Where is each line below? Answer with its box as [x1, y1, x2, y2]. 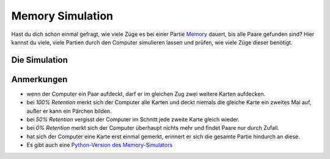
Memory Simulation [11, 9, 114, 23]
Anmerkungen [11, 74, 68, 85]
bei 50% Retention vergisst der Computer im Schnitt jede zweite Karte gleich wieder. [26, 116, 240, 123]
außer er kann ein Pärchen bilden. [26, 107, 112, 115]
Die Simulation [11, 55, 68, 65]
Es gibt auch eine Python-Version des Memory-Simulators [26, 141, 173, 149]
